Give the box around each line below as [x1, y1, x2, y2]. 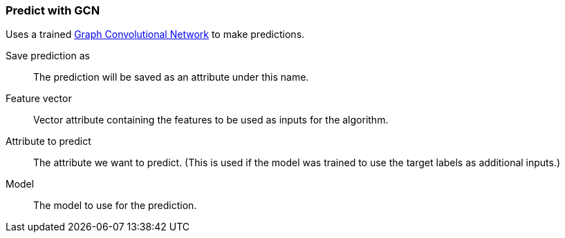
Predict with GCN [6, 3, 100, 17]
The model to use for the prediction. [33, 199, 197, 212]
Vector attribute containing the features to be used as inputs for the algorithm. [33, 114, 389, 126]
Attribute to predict [6, 135, 91, 148]
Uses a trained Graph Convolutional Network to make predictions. [6, 28, 305, 41]
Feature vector [6, 92, 72, 105]
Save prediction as [6, 50, 90, 62]
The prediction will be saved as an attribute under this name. [33, 71, 309, 83]
